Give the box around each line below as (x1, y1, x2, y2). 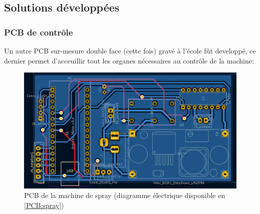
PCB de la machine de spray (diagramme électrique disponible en (24, 190, 225, 200)
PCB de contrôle (4, 25, 73, 38)
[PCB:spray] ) (24, 200, 64, 210)
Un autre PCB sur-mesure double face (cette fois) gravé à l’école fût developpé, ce (4, 45, 256, 55)
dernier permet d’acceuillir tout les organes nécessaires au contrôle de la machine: (4, 55, 254, 65)
